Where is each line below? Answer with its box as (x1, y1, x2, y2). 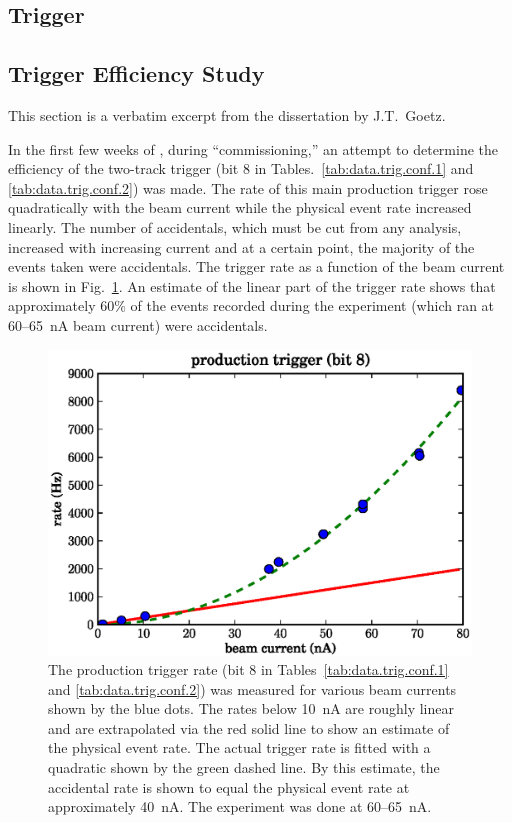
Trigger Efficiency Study (8, 58, 265, 89)
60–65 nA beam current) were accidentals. (8, 314, 268, 335)
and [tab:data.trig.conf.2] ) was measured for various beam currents (48, 678, 457, 699)
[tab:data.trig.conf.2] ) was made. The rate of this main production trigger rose (8, 177, 488, 198)
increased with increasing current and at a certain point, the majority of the (8, 236, 475, 257)
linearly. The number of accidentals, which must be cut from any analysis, (8, 216, 462, 237)
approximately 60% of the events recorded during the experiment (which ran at (8, 295, 495, 316)
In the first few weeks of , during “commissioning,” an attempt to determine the (8, 138, 498, 159)
